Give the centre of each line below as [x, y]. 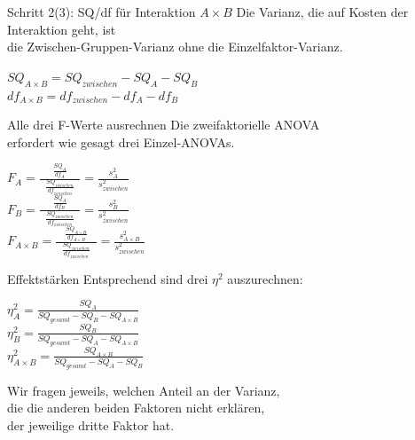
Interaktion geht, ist [62, 29]
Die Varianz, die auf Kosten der [322, 12]
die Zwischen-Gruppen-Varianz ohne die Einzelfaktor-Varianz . [175, 47]
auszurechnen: [265, 278]
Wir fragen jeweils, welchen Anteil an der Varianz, [144, 390]
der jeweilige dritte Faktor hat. [91, 424]
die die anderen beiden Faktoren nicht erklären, [136, 408]
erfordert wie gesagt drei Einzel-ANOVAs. [121, 141]
